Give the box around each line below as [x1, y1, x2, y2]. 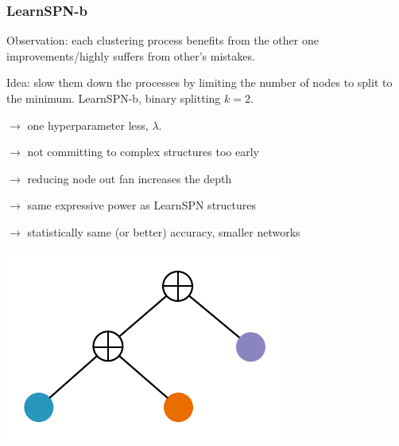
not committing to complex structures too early [27, 143, 259, 160]
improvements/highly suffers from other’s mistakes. [6, 47, 255, 64]
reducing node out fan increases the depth [27, 170, 232, 186]
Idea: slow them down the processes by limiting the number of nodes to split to [6, 74, 393, 91]
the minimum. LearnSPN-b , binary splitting [6, 90, 221, 106]
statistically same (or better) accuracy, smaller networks [27, 223, 300, 240]
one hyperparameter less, [27, 116, 149, 133]
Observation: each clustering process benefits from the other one [6, 32, 319, 49]
